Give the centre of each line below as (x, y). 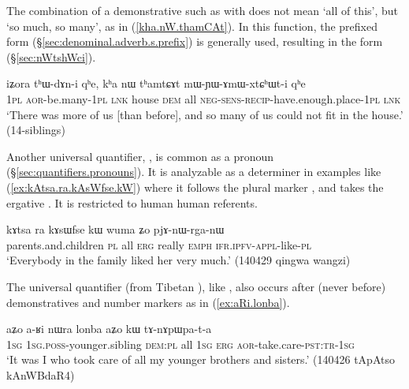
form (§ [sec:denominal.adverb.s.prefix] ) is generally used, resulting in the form (195, 41)
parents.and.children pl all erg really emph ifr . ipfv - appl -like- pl (159, 244)
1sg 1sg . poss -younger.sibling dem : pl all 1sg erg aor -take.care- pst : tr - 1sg (180, 344)
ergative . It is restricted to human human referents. (132, 202)
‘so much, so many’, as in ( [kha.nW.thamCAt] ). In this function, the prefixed (192, 26)
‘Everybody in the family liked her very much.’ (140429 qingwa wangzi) (178, 260)
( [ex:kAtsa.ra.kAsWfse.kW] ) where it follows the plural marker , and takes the (195, 187)
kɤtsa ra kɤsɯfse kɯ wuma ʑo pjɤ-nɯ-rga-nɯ (115, 229)
